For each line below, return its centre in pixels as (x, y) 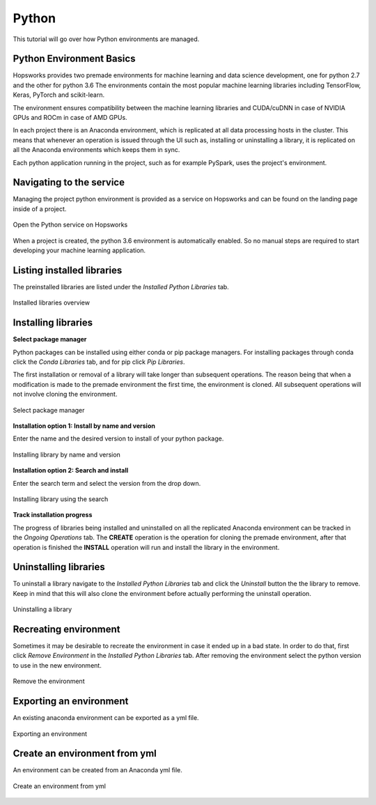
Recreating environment (66, 629)
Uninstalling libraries (59, 567)
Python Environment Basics (74, 59)
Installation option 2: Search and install (71, 470)
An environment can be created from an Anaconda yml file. (97, 770)
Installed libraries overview (52, 302)
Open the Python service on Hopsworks (70, 225)
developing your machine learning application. (79, 250)
